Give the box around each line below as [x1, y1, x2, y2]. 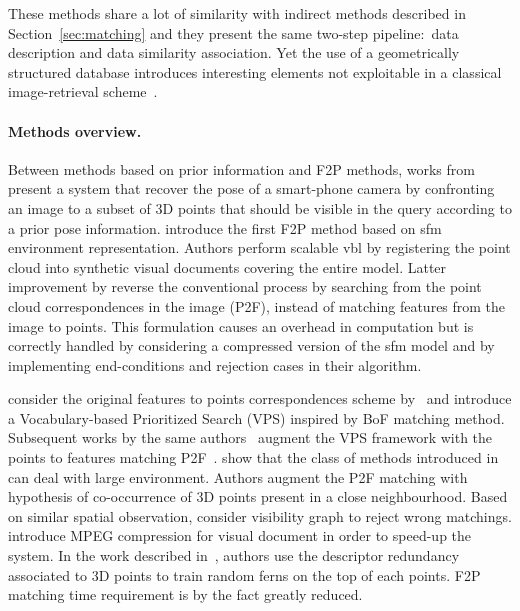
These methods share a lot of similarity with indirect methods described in [8, 3, 466, 23]
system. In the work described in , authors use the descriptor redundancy [8, 545, 460, 566]
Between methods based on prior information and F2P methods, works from [8, 158, 475, 179]
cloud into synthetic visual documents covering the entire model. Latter [8, 256, 447, 277]
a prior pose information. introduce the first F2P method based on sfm [8, 217, 442, 238]
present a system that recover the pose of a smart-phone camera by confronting [8, 178, 495, 199]
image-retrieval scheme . [8, 81, 158, 102]
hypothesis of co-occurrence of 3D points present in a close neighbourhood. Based [8, 486, 508, 507]
